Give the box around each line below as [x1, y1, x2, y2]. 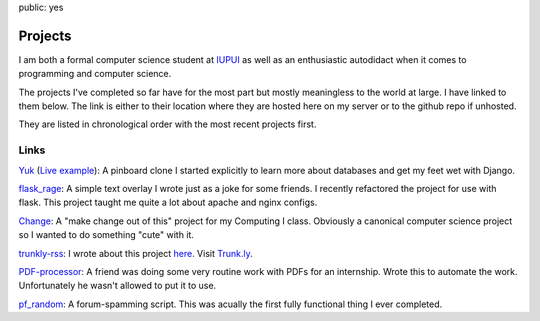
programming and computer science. [18, 68, 172, 80]
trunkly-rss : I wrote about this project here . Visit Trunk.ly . [18, 247, 254, 259]
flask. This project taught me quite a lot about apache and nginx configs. [18, 196, 318, 209]
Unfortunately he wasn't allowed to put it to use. [18, 280, 217, 292]
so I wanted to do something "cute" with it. [18, 229, 195, 241]
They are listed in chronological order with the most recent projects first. [18, 118, 317, 130]
